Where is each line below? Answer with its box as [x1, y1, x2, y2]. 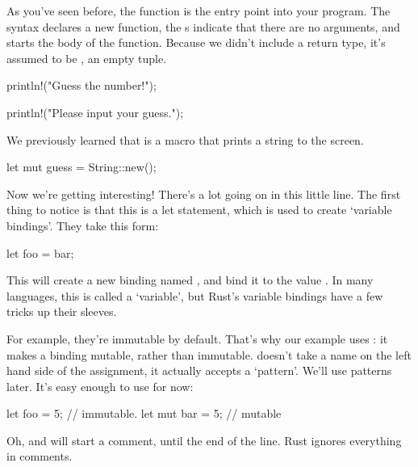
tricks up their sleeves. [6, 303, 117, 320]
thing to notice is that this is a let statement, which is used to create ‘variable [6, 201, 392, 218]
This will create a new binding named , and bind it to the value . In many [6, 271, 374, 288]
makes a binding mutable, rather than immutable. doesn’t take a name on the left [6, 346, 412, 363]
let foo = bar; [6, 244, 74, 261]
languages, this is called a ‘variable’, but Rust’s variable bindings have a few [6, 287, 383, 304]
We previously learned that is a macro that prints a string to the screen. [6, 131, 364, 148]
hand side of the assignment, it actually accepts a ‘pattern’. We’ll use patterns [6, 362, 392, 379]
